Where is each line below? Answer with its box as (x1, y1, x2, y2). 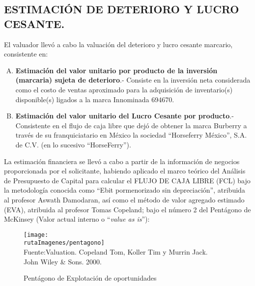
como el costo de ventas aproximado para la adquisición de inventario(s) (15, 84, 233, 94)
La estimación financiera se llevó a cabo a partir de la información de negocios (4, 156, 240, 166)
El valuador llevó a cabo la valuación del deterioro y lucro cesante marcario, (4, 39, 233, 49)
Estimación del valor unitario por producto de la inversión (15, 65, 218, 75)
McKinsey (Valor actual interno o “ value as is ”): (4, 214, 150, 224)
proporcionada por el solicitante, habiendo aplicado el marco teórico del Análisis (4, 166, 246, 176)
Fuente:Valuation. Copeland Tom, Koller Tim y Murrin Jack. (24, 247, 208, 257)
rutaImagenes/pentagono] (24, 239, 105, 247)
